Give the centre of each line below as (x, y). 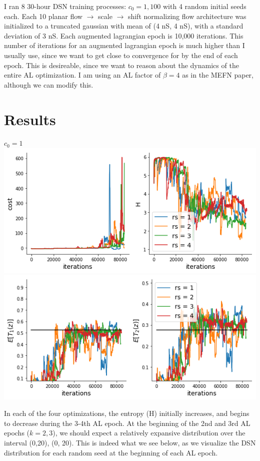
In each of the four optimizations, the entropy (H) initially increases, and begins (127, 413)
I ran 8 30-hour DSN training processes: (65, 6)
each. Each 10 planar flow (43, 16)
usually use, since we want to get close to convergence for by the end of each (121, 55)
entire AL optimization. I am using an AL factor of (82, 75)
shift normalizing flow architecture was (187, 16)
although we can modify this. (49, 84)
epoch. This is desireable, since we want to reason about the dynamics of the (121, 65)
